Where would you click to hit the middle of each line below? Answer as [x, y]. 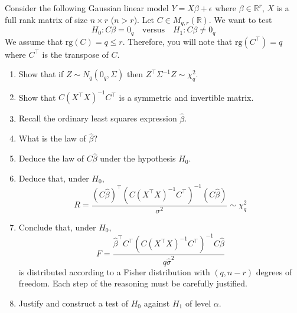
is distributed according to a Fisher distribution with [114, 271]
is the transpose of [75, 54]
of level [198, 303]
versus [154, 30]
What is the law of [52, 138]
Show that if [41, 74]
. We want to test [240, 19]
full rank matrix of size [46, 19]
